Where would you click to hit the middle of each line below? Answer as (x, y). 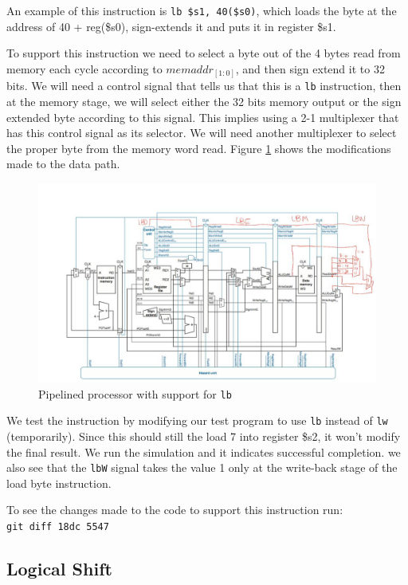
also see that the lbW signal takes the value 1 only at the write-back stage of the (202, 467)
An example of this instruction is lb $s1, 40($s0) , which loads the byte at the (202, 10)
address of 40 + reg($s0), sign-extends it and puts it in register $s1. (171, 26)
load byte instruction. (59, 483)
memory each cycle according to (84, 68)
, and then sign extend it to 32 (310, 68)
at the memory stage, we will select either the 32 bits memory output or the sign (204, 102)
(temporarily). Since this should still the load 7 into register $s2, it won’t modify (204, 436)
